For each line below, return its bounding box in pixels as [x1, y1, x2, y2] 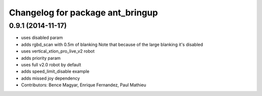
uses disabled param [21, 35, 63, 41]
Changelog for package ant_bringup [9, 7, 158, 18]
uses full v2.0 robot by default [21, 62, 82, 68]
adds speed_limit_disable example [21, 69, 90, 74]
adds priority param [21, 55, 61, 61]
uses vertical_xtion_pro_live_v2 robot [21, 48, 95, 54]
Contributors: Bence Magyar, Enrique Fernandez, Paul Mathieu [21, 82, 147, 88]
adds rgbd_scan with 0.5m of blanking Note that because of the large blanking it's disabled [21, 41, 203, 47]
